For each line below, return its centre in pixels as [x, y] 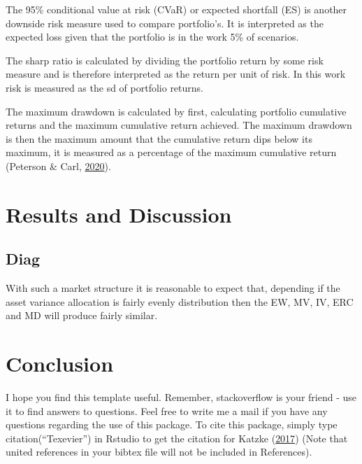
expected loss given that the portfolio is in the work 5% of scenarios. [152, 37]
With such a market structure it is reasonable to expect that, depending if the [173, 288]
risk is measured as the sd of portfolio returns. [104, 87]
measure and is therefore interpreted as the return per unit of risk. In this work [176, 74]
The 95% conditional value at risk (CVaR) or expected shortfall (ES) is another [176, 9]
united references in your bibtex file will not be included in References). [159, 452]
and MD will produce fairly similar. [82, 315]
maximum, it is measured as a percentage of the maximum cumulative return [171, 152]
